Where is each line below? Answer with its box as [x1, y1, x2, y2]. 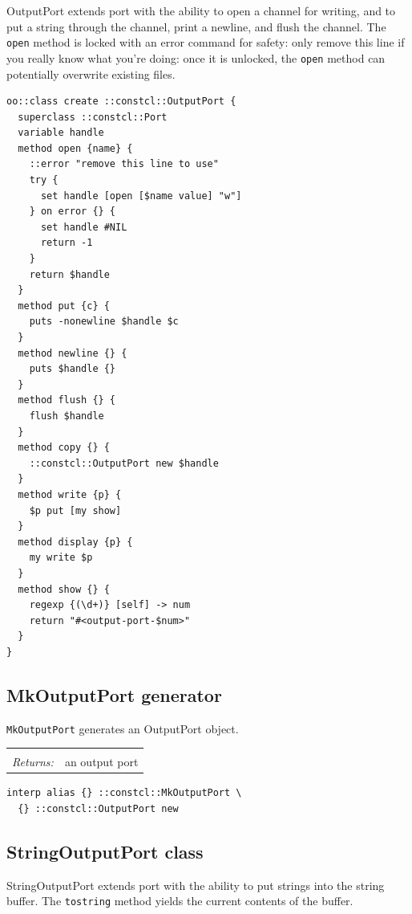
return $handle [29, 268, 110, 280]
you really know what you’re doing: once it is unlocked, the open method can [6, 49, 386, 66]
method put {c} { [18, 300, 110, 312]
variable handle [18, 127, 104, 139]
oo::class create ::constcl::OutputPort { [6, 96, 236, 108]
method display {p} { [18, 536, 133, 548]
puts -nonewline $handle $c [29, 316, 179, 328]
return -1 [40, 237, 93, 249]
